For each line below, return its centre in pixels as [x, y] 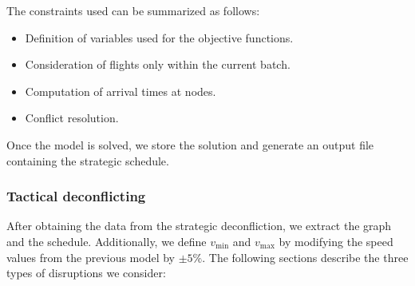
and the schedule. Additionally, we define [107, 241]
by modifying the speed [336, 241]
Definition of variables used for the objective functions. [159, 37]
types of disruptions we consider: [86, 273]
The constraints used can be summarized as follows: [133, 10]
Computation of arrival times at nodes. [121, 91]
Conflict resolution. [72, 118]
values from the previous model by [91, 257]
